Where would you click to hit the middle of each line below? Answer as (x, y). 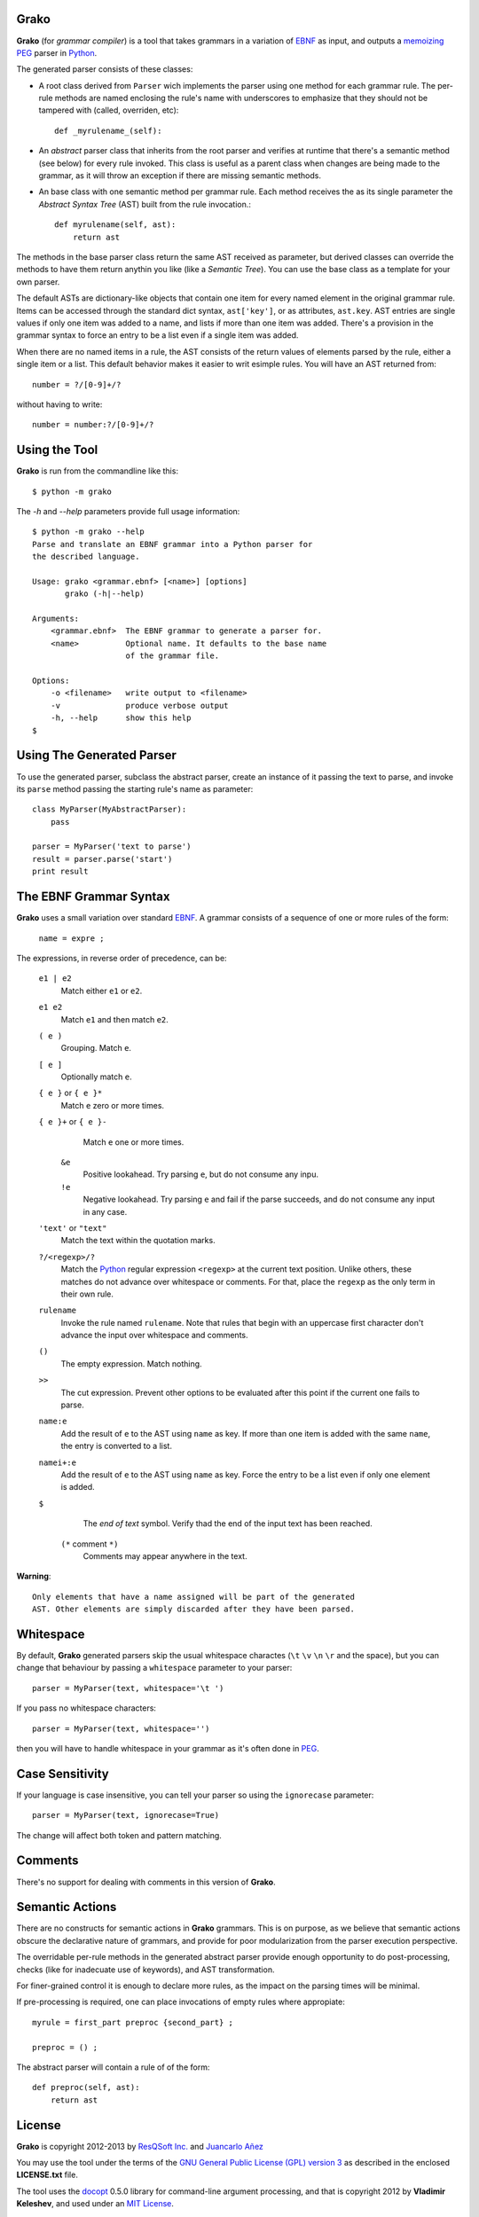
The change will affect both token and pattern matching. (119, 1835)
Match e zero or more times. (112, 1105)
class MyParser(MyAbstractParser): (110, 810)
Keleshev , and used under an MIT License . (95, 2204)
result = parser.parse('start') (102, 859)
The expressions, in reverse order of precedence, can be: (122, 958)
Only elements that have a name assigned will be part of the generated (193, 1597)
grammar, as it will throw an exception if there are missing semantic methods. (180, 176)
